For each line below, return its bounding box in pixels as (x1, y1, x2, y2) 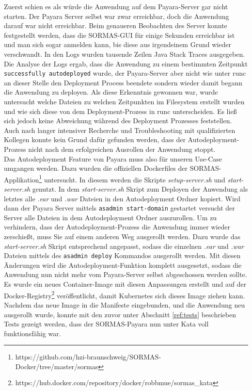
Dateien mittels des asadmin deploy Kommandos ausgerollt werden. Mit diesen (4, 250, 241, 261)
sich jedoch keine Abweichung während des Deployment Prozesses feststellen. (4, 115, 232, 126)
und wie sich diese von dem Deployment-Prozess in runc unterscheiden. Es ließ (4, 106, 237, 116)
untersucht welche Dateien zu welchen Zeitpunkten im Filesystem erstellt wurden (4, 97, 245, 106)
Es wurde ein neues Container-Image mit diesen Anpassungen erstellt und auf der (4, 279, 247, 289)
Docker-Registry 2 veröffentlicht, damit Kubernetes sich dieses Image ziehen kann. (4, 289, 245, 300)
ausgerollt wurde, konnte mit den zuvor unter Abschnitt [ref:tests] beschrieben (4, 309, 236, 319)
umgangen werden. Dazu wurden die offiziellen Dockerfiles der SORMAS (4, 163, 219, 173)
